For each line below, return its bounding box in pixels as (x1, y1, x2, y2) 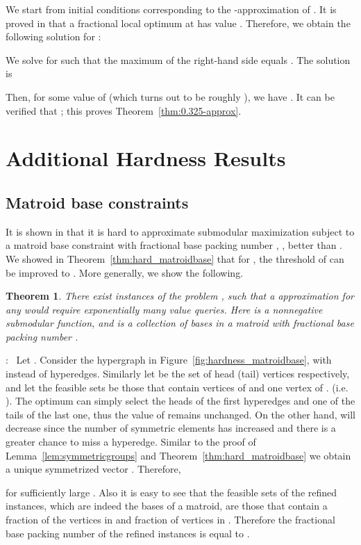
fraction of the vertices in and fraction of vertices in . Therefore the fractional (6, 512, 335, 527)
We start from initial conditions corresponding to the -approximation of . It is (6, 2, 337, 16)
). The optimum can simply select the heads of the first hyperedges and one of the (6, 393, 355, 408)
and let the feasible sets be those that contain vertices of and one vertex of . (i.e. (6, 380, 349, 394)
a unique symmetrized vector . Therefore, (6, 462, 181, 476)
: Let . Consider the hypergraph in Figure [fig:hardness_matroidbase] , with (6, 352, 332, 367)
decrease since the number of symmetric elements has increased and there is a (6, 421, 336, 435)
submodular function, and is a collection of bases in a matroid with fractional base (6, 316, 354, 330)
